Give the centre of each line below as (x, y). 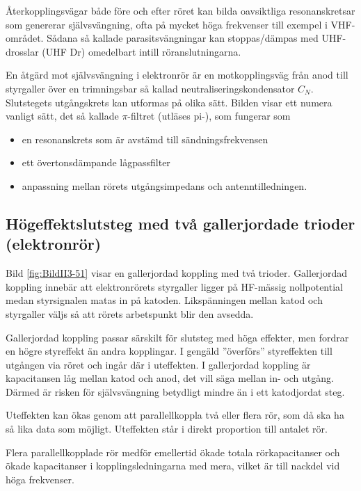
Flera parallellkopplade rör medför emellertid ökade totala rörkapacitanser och (173, 452)
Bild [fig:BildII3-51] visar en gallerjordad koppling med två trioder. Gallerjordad (176, 273)
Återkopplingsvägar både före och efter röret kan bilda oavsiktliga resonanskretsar (180, 10)
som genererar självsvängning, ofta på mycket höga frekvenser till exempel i (167, 24)
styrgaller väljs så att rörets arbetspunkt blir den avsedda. (130, 313)
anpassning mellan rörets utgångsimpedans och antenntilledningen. (165, 185)
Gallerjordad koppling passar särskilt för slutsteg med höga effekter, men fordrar (177, 337)
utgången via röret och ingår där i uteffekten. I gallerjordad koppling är (158, 364)
